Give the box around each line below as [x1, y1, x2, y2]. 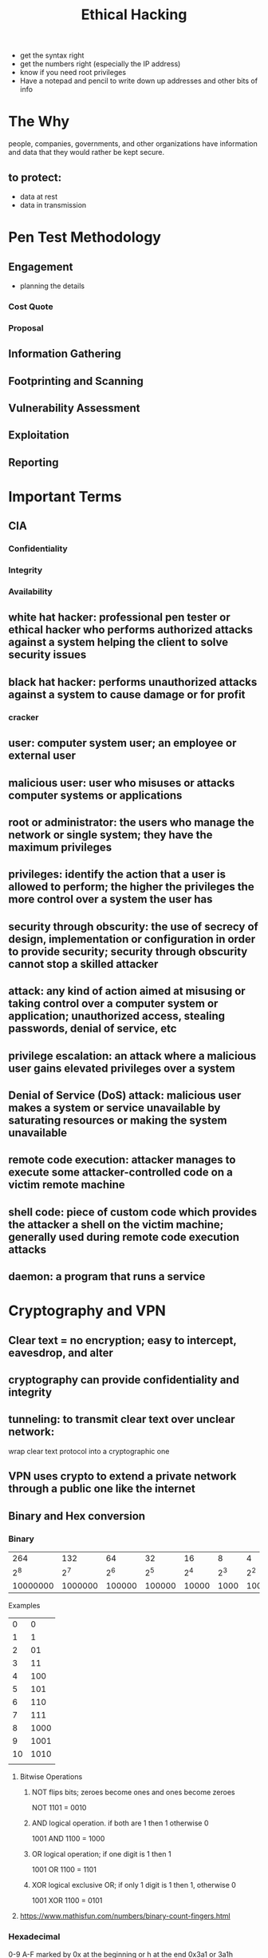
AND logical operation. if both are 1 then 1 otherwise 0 [31, 1818, 209, 1828]
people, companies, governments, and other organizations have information [8, 139, 258, 149]
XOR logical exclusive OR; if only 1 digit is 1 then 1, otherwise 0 [31, 1881, 237, 1890]
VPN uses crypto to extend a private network [8, 1469, 237, 1483]
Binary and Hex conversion [8, 1509, 146, 1523]
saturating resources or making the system [8, 1113, 227, 1127]
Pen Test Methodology [8, 228, 162, 247]
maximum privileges [8, 840, 112, 854]
